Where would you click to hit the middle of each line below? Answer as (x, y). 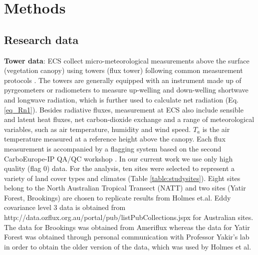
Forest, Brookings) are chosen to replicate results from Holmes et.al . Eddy (118, 197)
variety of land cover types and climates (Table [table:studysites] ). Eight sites (122, 178)
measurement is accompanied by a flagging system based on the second (113, 148)
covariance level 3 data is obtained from (65, 207)
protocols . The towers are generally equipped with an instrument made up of (123, 80)
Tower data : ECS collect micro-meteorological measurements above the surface (127, 60)
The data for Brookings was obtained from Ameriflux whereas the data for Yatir (127, 227)
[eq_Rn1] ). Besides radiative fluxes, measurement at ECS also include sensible (124, 109)
